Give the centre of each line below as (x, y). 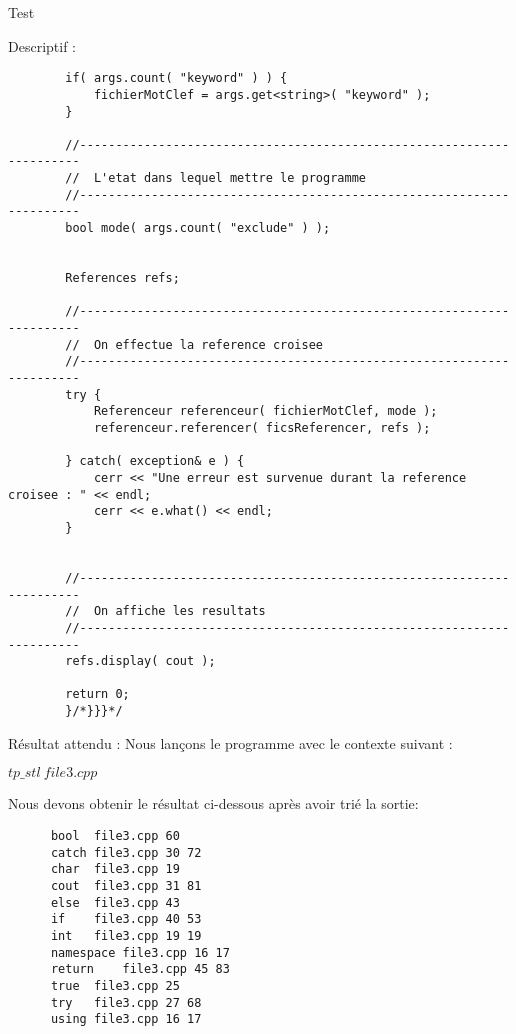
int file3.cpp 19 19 (126, 935)
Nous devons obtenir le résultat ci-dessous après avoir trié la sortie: (213, 803)
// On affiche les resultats (165, 611)
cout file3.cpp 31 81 (126, 885)
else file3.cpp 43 (115, 902)
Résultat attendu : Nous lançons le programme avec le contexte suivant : (230, 742)
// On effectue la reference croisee (194, 344)
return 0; (97, 694)
